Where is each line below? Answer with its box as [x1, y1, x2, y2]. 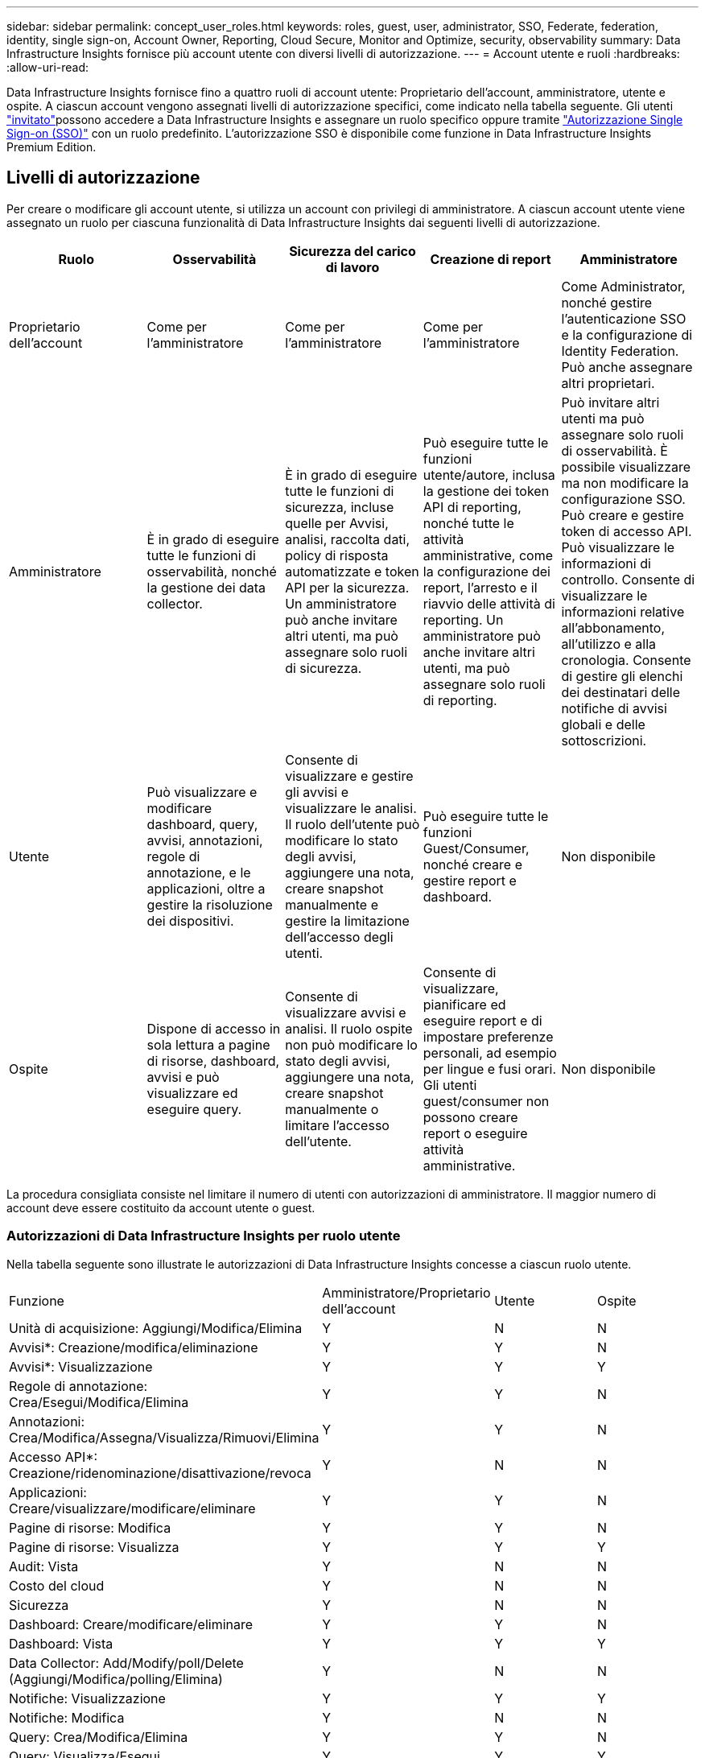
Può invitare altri [561, 394, 660, 411]
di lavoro [325, 258, 380, 275]
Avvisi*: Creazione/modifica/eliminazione [9, 1339, 258, 1356]
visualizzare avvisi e [285, 1004, 406, 1021]
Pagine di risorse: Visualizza [9, 1538, 179, 1555]
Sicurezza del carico [289, 242, 416, 259]
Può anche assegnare [561, 358, 693, 375]
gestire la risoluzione [146, 896, 273, 913]
